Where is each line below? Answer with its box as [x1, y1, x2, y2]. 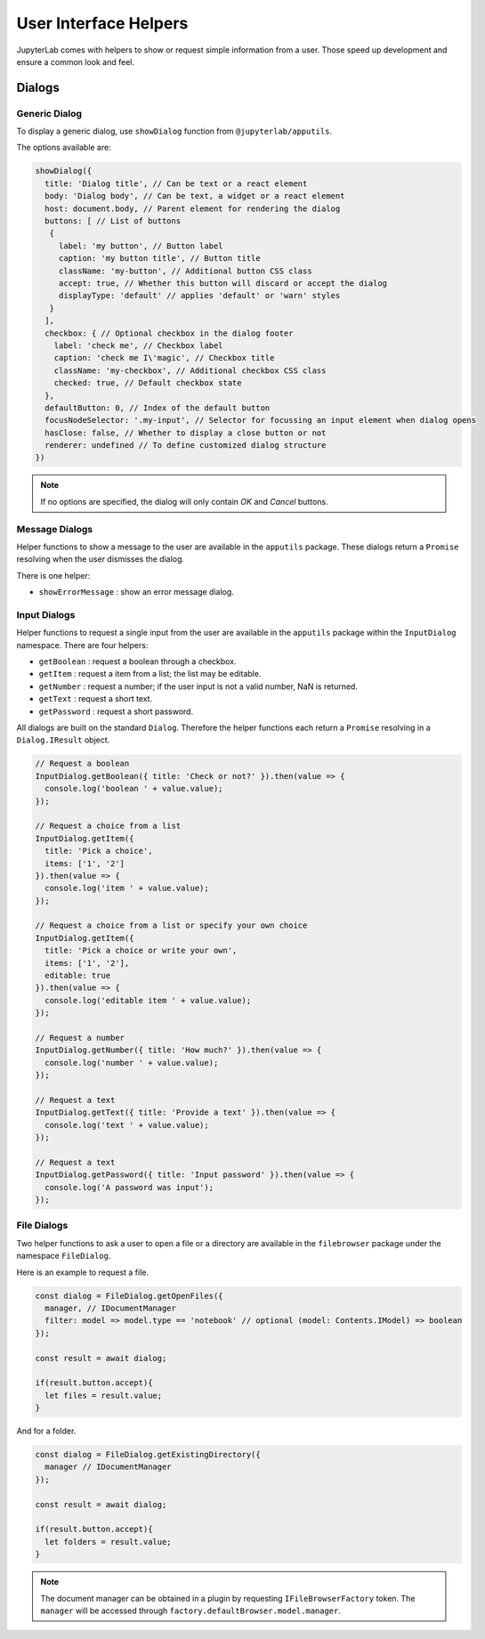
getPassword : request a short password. [38, 706, 194, 717]
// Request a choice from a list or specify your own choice [35, 921, 308, 930]
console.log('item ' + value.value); [44, 883, 209, 894]
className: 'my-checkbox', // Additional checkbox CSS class [53, 365, 327, 376]
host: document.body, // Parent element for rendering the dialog [44, 203, 341, 214]
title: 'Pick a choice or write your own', [44, 945, 238, 956]
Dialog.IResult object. [16, 734, 110, 745]
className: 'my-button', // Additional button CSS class [58, 265, 312, 276]
